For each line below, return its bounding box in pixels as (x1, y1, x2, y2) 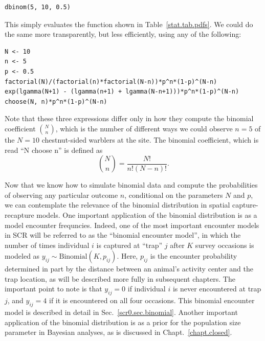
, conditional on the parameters (124, 189, 223, 200)
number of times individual (5, 239, 90, 250)
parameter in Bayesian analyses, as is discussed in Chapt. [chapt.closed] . (5, 327, 232, 337)
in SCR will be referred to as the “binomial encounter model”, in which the (5, 230, 241, 240)
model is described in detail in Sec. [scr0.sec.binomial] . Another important (5, 307, 238, 317)
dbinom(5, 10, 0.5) (5, 4, 71, 11)
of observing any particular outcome (5, 189, 118, 200)
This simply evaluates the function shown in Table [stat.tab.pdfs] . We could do (5, 18, 253, 29)
